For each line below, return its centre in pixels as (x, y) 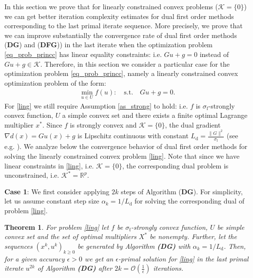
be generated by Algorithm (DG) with (134, 246)
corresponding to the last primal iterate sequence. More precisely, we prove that (124, 26)
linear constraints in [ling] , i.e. (49, 165)
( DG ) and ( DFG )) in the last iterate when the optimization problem (109, 45)
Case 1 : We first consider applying (57, 191)
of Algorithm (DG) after (75, 268)
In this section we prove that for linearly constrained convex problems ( (111, 6)
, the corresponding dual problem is (175, 165)
